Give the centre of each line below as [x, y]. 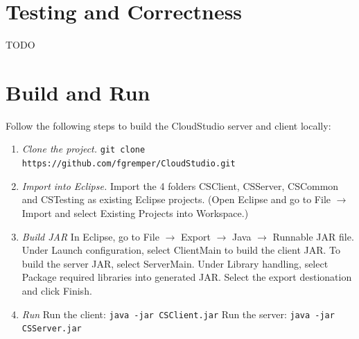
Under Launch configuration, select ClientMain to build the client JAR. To [181, 250]
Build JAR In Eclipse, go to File [90, 236]
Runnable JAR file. [313, 236]
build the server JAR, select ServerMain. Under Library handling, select [175, 263]
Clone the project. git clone [84, 149]
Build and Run [78, 92]
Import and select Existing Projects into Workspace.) [135, 212]
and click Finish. [57, 290]
